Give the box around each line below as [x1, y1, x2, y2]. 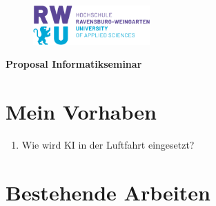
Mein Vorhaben [6, 97, 157, 126]
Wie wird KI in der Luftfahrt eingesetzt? [21, 138, 195, 151]
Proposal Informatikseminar [6, 57, 142, 71]
